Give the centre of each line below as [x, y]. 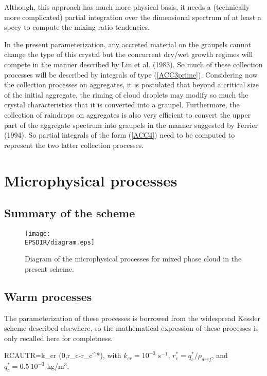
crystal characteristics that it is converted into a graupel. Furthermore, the [122, 105]
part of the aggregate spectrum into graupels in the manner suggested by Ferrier [131, 125]
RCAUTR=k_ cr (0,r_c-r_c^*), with [63, 355]
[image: [38, 233]
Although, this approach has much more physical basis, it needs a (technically [127, 7]
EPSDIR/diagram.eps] [60, 242]
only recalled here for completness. [59, 338]
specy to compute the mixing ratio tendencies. [77, 27]
